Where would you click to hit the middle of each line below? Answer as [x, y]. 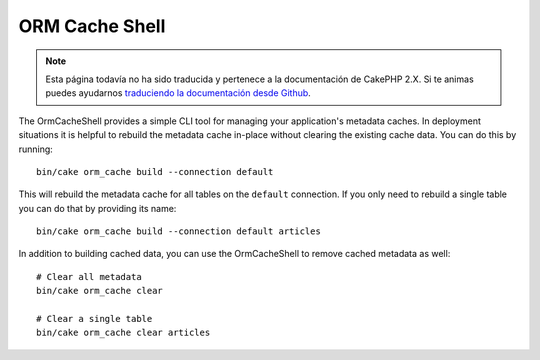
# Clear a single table [94, 319]
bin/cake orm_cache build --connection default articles [179, 231]
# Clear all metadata [89, 276]
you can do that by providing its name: [97, 208]
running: [36, 149]
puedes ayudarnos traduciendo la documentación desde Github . [178, 93]
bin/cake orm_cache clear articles [123, 333]
